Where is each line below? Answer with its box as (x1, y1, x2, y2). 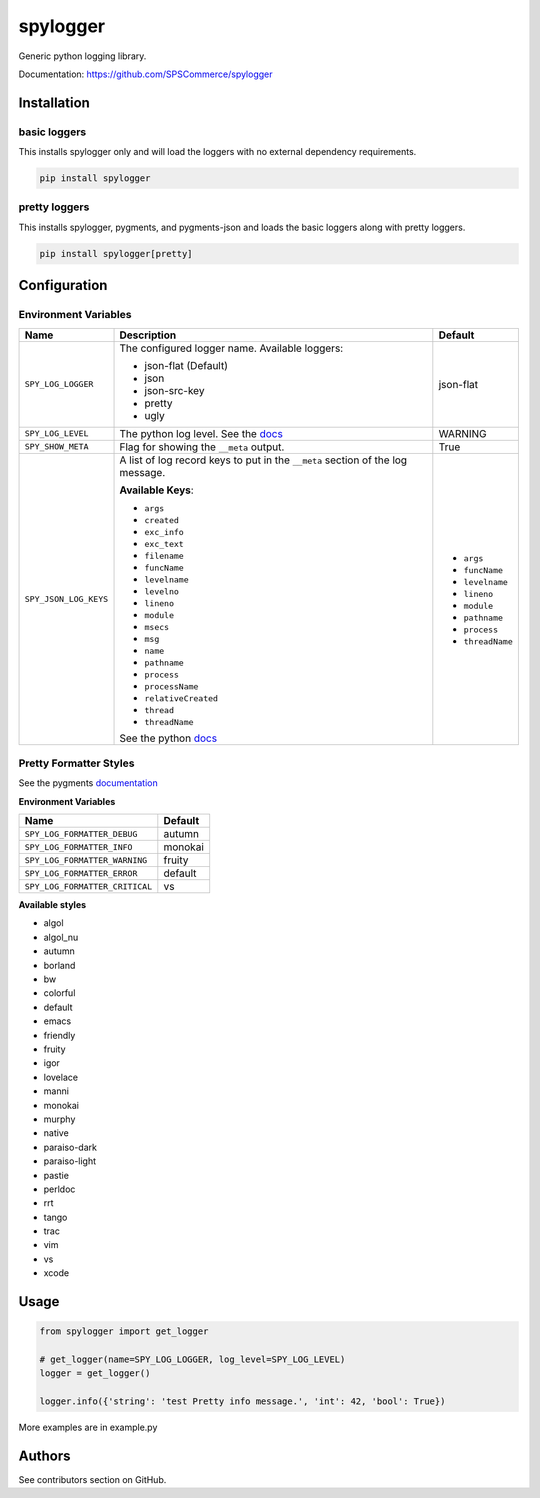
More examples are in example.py (18, 1421, 158, 1434)
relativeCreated (144, 693, 219, 704)
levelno (144, 586, 180, 597)
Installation (18, 94, 90, 111)
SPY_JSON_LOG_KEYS (24, 593, 109, 604)
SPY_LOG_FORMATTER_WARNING (24, 855, 148, 865)
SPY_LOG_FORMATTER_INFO (24, 841, 133, 852)
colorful (43, 987, 76, 999)
